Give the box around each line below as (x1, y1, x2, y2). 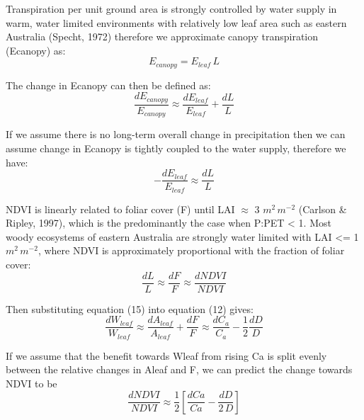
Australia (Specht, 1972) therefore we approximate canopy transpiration (6, 29, 319, 44)
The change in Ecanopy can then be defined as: (6, 77, 211, 92)
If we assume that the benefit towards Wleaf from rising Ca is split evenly (6, 348, 327, 363)
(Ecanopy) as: (6, 42, 66, 57)
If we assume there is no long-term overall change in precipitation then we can (6, 127, 346, 142)
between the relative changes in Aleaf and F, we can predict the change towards (6, 362, 353, 377)
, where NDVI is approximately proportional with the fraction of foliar (38, 243, 345, 258)
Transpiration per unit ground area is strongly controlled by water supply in (6, 1, 337, 16)
